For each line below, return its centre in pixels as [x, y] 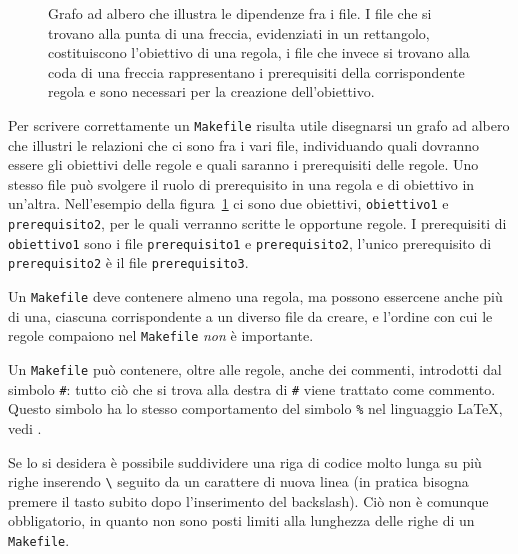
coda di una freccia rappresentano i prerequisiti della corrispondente [256, 71]
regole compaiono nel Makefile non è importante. [161, 335]
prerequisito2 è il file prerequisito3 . [128, 262]
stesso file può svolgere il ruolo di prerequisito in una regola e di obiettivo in [241, 183]
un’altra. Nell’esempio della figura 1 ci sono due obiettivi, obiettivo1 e [228, 203]
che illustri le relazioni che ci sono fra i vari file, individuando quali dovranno [243, 144]
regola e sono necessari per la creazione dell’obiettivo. [211, 91]
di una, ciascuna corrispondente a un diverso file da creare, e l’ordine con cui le [250, 315]
